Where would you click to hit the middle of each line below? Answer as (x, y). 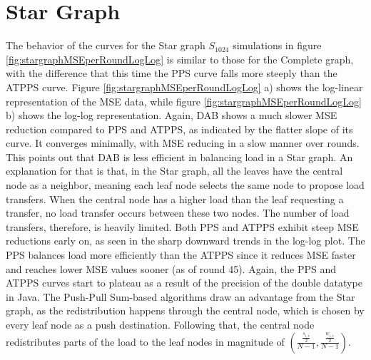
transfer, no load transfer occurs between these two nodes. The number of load (178, 213)
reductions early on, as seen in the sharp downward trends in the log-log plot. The (185, 241)
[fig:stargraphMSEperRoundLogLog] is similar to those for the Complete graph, (180, 59)
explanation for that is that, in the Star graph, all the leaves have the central (174, 171)
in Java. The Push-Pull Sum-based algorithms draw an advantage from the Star (181, 296)
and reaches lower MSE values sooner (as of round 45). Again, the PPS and (171, 268)
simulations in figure (277, 45)
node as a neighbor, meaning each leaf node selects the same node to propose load (185, 185)
